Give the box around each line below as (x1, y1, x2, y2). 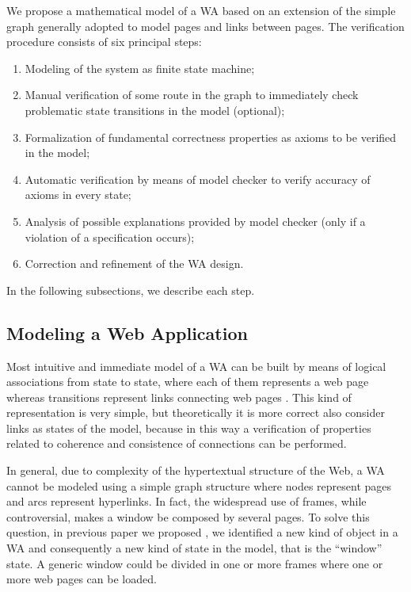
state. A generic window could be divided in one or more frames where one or (6, 555, 383, 571)
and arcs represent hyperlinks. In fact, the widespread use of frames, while (6, 493, 367, 510)
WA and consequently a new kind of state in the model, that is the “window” (6, 540, 382, 556)
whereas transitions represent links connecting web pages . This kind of (6, 388, 352, 405)
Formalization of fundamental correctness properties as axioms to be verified (25, 128, 397, 145)
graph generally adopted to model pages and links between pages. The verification (6, 17, 405, 34)
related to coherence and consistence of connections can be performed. (6, 435, 347, 452)
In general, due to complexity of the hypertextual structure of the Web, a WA (6, 462, 385, 479)
